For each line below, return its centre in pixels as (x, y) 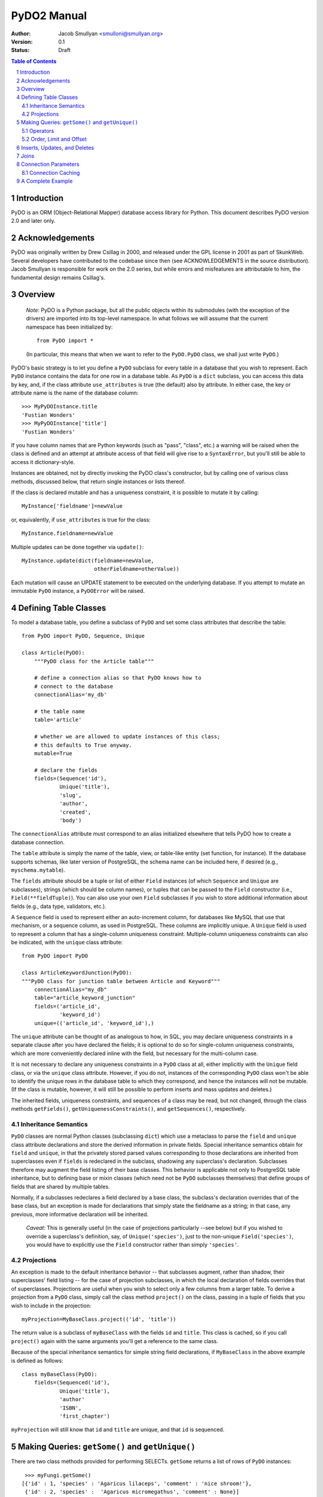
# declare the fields (66, 770)
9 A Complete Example (45, 181)
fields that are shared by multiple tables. (60, 1186)
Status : (20, 50)
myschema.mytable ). (38, 870)
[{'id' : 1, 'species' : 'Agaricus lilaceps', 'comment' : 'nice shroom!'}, (137, 1484)
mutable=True (53, 753)
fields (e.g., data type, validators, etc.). (59, 906)
